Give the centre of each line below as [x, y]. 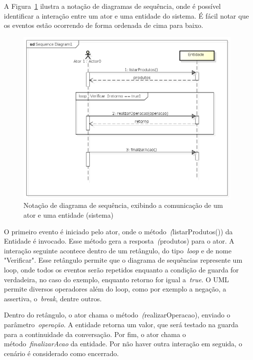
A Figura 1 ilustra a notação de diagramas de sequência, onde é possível [113, 6]
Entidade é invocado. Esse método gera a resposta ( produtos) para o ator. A [119, 241]
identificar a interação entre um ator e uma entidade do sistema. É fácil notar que [126, 15]
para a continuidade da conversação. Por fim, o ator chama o [95, 334]
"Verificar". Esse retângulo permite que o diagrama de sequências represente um [123, 260]
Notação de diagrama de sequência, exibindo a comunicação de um [123, 205]
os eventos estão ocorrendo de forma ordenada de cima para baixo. [104, 25]
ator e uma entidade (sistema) [69, 215]
